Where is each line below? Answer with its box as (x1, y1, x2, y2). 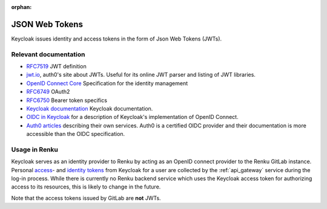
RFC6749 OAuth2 (26, 88, 70, 95)
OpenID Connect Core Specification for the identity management (26, 79, 188, 87)
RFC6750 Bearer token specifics (26, 97, 107, 104)
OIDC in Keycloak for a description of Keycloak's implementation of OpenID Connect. (26, 114, 239, 121)
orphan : (11, 4, 32, 10)
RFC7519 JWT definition (26, 63, 87, 70)
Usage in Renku (11, 145, 59, 153)
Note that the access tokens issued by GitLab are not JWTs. (11, 194, 161, 202)
